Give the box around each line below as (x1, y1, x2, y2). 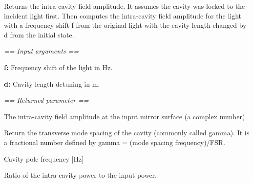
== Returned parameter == (4, 95, 89, 105)
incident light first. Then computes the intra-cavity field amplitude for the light (4, 10, 242, 20)
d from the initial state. (4, 29, 74, 39)
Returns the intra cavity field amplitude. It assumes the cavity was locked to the (4, 1, 245, 11)
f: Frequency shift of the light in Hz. (4, 62, 113, 72)
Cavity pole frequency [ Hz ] (4, 153, 84, 164)
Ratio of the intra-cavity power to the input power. (4, 170, 157, 180)
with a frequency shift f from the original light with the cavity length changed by (4, 20, 247, 30)
